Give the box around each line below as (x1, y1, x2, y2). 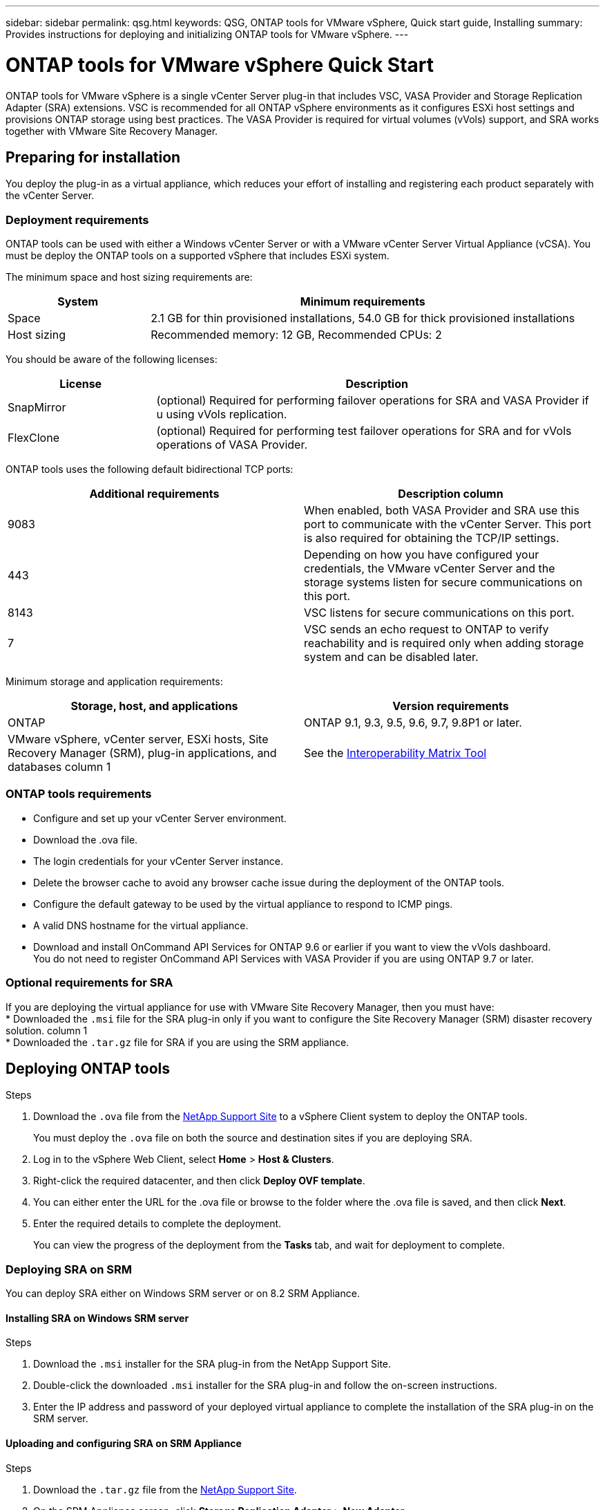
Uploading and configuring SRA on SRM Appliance (6, 1437, 242, 1450)
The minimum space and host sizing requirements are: (6, 271, 253, 283)
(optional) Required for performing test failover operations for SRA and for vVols (156, 424, 572, 438)
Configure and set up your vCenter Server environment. (33, 812, 287, 824)
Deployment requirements (6, 212, 149, 227)
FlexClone (8, 431, 59, 445)
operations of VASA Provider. (156, 438, 308, 452)
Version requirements (392, 699, 509, 714)
